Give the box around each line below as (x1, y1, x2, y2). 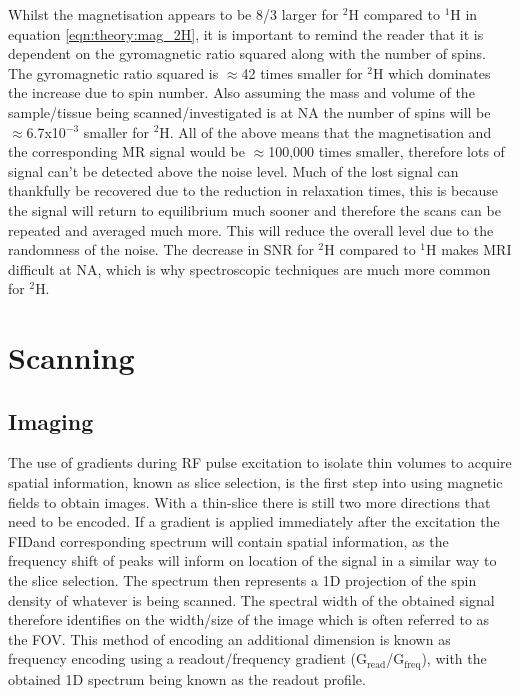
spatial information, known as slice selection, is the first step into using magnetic (8, 472, 503, 493)
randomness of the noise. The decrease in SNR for (8, 239, 314, 260)
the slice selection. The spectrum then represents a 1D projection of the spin (8, 570, 477, 591)
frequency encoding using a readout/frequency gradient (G (8, 648, 367, 669)
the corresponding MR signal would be (8, 141, 245, 162)
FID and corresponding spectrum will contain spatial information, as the (8, 530, 449, 551)
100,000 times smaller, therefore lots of (268, 141, 505, 162)
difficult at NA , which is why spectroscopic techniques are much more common (8, 258, 491, 279)
